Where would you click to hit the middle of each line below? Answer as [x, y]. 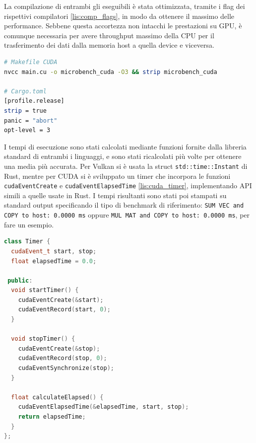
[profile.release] [34, 101]
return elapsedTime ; [52, 417]
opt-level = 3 [27, 130]
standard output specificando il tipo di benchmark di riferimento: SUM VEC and [124, 205]
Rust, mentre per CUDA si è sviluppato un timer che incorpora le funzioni [117, 176]
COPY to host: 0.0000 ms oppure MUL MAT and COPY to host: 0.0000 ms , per [127, 215]
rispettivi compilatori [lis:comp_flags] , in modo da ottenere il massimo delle [119, 16]
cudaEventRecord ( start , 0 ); [64, 310]
